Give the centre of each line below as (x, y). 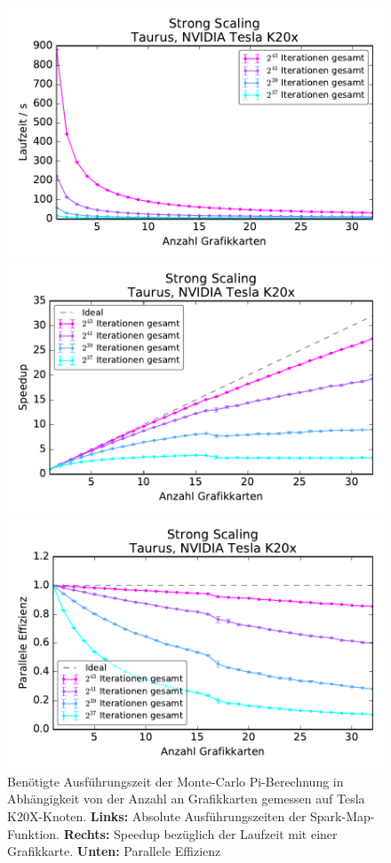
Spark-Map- (343, 815)
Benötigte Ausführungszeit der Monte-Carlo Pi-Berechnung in (176, 781)
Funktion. (33, 833)
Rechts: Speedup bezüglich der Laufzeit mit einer (200, 833)
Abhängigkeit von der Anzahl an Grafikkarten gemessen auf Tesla (186, 799)
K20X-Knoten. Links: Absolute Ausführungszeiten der (157, 815)
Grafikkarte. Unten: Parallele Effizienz (114, 851)
